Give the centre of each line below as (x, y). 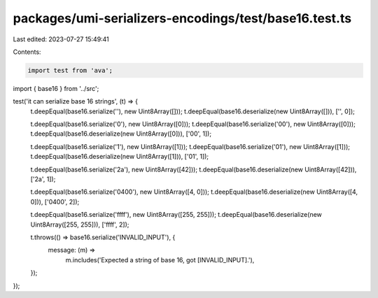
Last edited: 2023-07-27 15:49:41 (61, 39)
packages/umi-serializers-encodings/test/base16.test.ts (182, 18)
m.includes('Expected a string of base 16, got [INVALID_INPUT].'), (160, 260)
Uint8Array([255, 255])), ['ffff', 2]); (80, 225)
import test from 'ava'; (70, 70)
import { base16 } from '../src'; (56, 88)
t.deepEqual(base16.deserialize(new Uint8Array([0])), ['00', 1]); (121, 134)
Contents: (27, 52)
